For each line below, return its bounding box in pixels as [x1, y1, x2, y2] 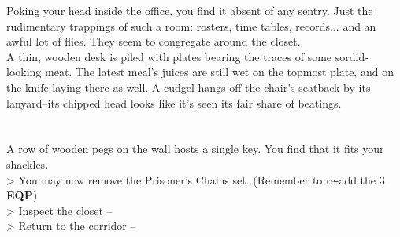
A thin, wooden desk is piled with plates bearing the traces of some [6, 48, 332, 64]
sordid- [335, 48, 369, 64]
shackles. [6, 155, 49, 172]
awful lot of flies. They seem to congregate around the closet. [6, 33, 301, 49]
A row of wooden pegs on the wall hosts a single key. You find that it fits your [6, 140, 384, 157]
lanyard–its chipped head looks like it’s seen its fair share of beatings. [6, 94, 342, 111]
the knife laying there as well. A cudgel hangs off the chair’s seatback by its [6, 78, 371, 95]
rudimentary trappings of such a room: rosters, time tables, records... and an [6, 17, 376, 34]
